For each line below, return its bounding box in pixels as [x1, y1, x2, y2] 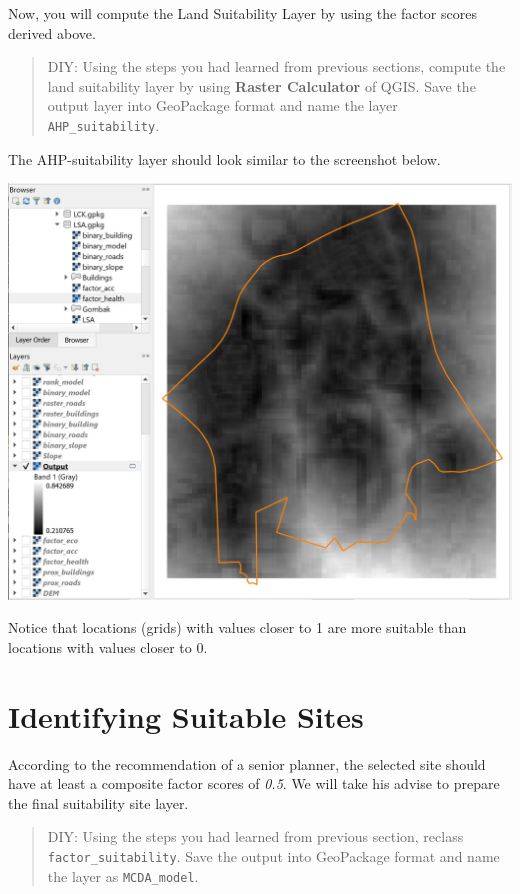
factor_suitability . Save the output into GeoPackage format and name [47, 845, 500, 866]
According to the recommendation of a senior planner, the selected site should [8, 753, 486, 774]
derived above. [8, 22, 96, 43]
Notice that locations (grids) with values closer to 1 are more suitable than [8, 617, 467, 638]
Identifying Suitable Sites [8, 695, 364, 736]
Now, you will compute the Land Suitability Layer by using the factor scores [8, 3, 477, 23]
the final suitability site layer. [8, 792, 189, 813]
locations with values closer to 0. [8, 636, 208, 657]
